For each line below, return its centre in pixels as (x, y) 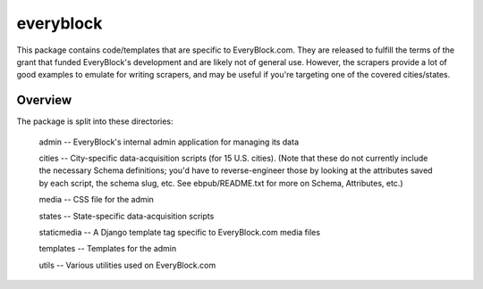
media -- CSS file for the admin (96, 200)
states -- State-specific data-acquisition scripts (127, 216)
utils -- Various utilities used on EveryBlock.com (127, 265)
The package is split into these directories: (95, 121)
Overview (44, 100)
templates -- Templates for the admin (108, 249)
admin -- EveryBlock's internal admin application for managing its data (169, 142)
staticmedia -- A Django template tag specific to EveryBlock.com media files (180, 232)
